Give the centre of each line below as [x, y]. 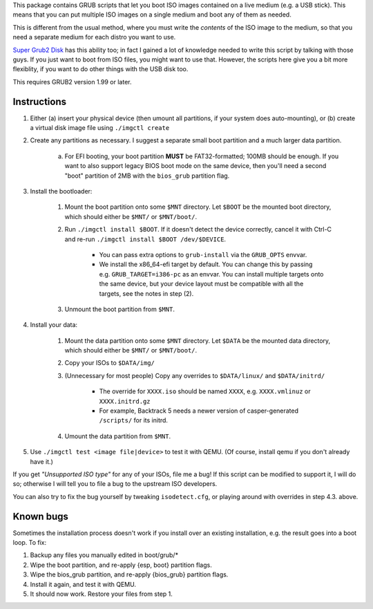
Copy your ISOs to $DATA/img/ [110, 363]
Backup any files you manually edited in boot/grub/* [104, 555]
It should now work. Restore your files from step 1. [101, 594]
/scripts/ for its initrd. [134, 420]
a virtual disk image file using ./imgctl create [100, 128]
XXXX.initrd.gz [125, 401]
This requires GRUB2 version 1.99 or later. [72, 82]
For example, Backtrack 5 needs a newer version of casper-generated [199, 411]
